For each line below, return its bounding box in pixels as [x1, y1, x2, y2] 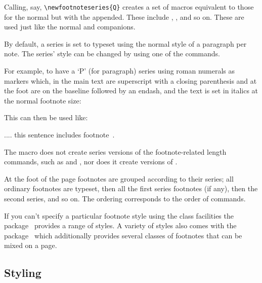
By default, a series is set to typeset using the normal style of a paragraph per [4, 38, 247, 49]
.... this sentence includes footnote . [4, 129, 115, 139]
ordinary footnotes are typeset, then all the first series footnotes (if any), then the [4, 183, 258, 194]
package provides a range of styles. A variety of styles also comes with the [4, 220, 237, 231]
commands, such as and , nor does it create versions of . [4, 156, 178, 167]
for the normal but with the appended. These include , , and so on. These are [4, 11, 244, 22]
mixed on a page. [4, 240, 57, 251]
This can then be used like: [4, 112, 88, 123]
